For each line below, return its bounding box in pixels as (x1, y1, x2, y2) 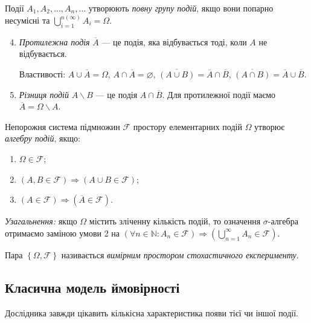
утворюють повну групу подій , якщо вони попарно (88, 2, 274, 14)
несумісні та (5, 14, 50, 27)
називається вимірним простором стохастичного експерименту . (61, 248, 299, 261)
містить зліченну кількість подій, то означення (89, 215, 261, 227)
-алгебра (268, 215, 298, 227)
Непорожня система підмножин (5, 120, 120, 132)
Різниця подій (19, 88, 69, 100)
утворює (254, 120, 285, 132)
